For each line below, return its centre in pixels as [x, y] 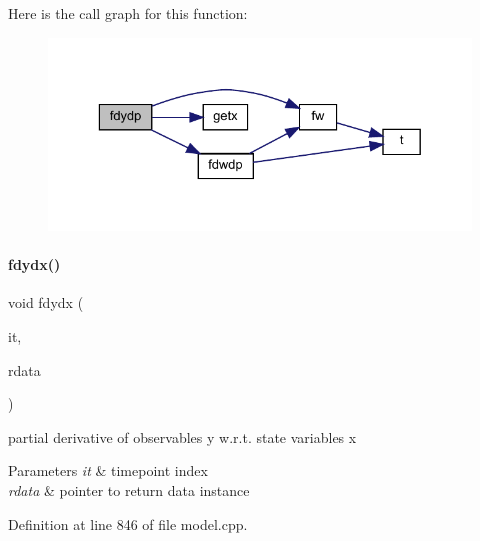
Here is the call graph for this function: [128, 13]
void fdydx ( [46, 302]
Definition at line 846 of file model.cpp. [128, 523]
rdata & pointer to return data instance [129, 490]
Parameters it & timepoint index [108, 470]
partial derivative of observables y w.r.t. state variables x [182, 436]
